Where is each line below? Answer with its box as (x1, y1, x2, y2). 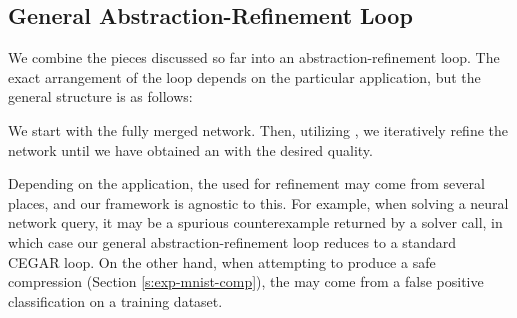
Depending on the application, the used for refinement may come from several (8, 173, 485, 194)
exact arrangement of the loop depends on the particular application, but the (8, 66, 481, 87)
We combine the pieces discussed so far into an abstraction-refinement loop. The (8, 47, 500, 68)
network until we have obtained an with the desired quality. (8, 139, 373, 160)
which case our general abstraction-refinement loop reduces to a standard (8, 231, 457, 252)
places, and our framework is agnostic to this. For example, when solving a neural (8, 192, 509, 213)
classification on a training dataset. (8, 290, 223, 311)
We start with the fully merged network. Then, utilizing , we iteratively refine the (8, 119, 508, 140)
